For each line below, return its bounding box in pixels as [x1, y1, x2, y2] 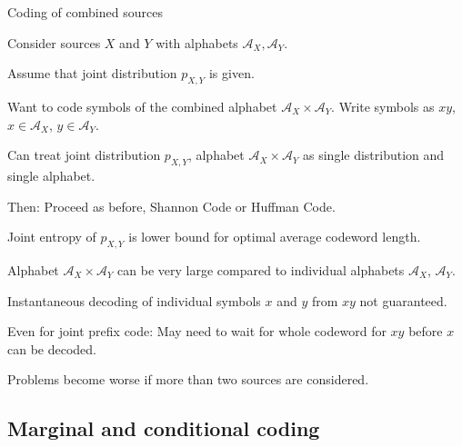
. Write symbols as [331, 96, 435, 115]
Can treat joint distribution [7, 145, 161, 164]
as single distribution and [303, 145, 445, 164]
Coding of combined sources [7, 3, 163, 21]
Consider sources [7, 33, 101, 52]
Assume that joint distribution [7, 64, 177, 83]
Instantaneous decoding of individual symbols [7, 291, 261, 310]
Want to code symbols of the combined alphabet [7, 96, 277, 115]
